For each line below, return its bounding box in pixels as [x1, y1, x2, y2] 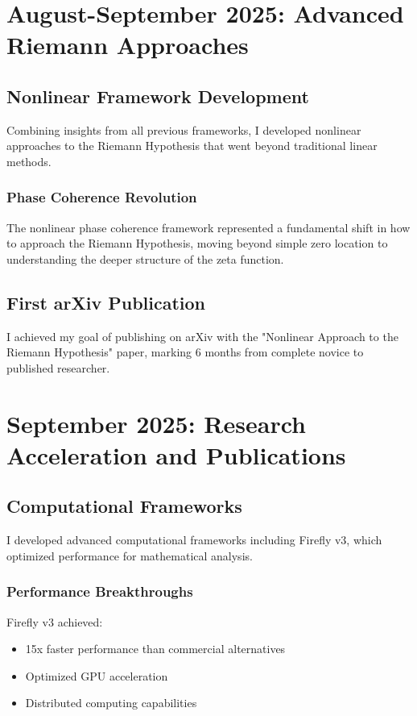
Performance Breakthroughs [6, 581, 193, 602]
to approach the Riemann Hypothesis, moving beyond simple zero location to [6, 235, 388, 252]
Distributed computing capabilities [25, 694, 197, 711]
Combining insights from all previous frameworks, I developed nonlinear [6, 121, 361, 138]
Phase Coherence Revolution [6, 187, 197, 207]
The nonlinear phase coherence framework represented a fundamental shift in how [6, 219, 411, 235]
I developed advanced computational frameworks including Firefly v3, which [6, 531, 382, 548]
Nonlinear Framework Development [6, 83, 309, 108]
